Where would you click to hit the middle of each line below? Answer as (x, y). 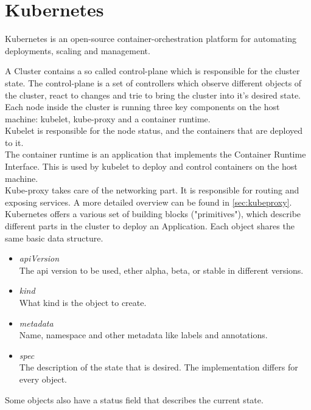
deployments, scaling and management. (78, 50)
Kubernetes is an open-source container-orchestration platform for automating (151, 39)
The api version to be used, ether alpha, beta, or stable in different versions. (161, 270)
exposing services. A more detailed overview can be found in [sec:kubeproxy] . (149, 202)
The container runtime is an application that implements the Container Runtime (155, 154)
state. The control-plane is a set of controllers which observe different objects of (153, 82)
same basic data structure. (54, 238)
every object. (43, 379)
